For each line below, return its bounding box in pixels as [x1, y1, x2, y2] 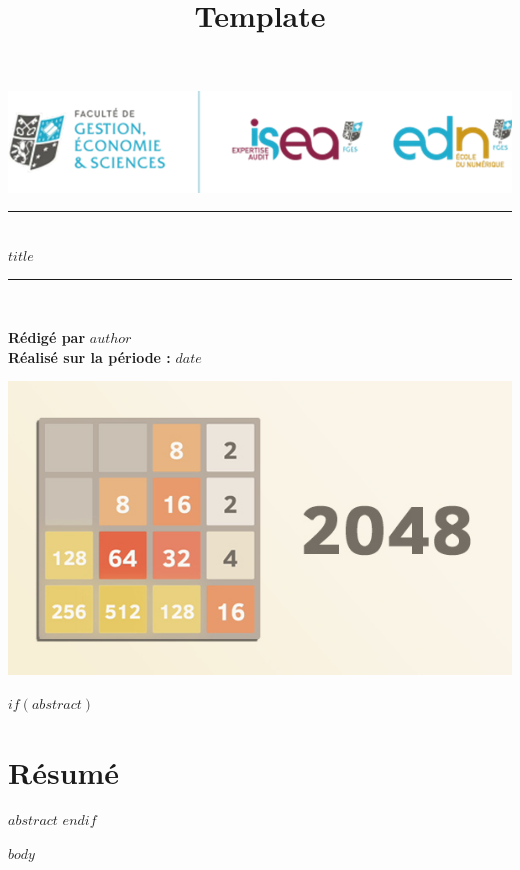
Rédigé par [8, 326, 86, 347]
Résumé [8, 751, 120, 792]
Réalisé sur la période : [8, 346, 171, 367]
